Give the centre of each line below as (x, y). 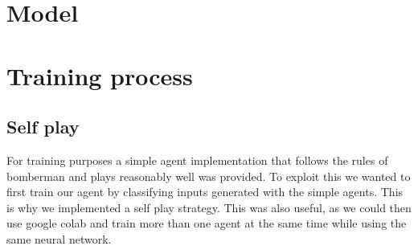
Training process (100, 75)
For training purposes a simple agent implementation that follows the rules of (197, 160)
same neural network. (59, 238)
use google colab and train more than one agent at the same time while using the (207, 223)
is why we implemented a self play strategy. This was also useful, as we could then (209, 207)
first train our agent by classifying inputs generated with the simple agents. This (205, 192)
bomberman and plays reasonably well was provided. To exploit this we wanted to (209, 176)
